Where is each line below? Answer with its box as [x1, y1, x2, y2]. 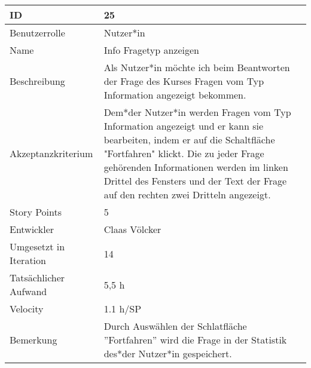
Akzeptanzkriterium [10, 146, 93, 160]
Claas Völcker [103, 222, 161, 236]
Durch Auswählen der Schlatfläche [103, 319, 247, 333]
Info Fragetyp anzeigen [103, 43, 200, 57]
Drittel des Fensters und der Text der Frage [103, 174, 287, 188]
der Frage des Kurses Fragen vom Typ [103, 74, 264, 88]
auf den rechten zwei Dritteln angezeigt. [103, 188, 271, 201]
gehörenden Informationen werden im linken [103, 160, 288, 174]
